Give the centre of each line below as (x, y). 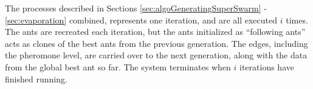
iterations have (267, 66)
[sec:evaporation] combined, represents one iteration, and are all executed (141, 20)
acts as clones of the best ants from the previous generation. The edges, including (156, 43)
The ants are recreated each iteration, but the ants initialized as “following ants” (155, 32)
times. (297, 20)
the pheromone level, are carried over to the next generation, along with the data (156, 55)
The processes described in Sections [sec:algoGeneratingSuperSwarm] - (136, 8)
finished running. (36, 78)
